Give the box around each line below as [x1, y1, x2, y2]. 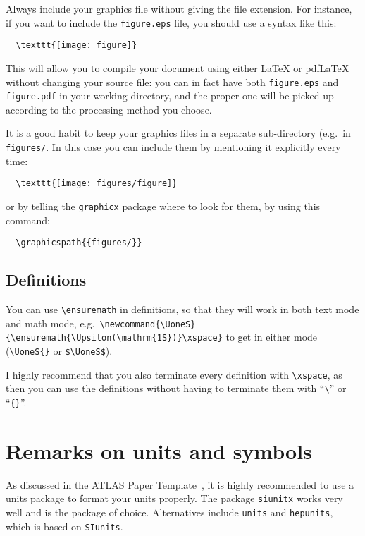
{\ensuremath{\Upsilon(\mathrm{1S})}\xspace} [6, 333, 223, 343]
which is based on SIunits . [6, 518, 123, 533]
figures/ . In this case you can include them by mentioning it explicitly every [6, 140, 341, 154]
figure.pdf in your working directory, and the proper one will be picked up [6, 88, 334, 103]
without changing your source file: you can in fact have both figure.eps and [6, 74, 339, 89]
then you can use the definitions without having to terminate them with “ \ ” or [6, 381, 347, 396]
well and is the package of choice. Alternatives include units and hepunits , [6, 504, 333, 519]
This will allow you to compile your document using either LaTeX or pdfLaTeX [6, 60, 349, 75]
